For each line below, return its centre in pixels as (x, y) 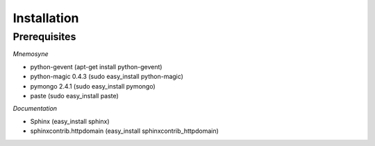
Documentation (35, 109)
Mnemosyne (31, 54)
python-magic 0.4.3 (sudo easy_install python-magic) (107, 77)
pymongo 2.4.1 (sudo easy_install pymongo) (93, 86)
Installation (46, 18)
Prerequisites (44, 37)
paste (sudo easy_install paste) (75, 95)
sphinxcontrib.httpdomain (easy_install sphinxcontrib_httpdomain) (124, 131)
